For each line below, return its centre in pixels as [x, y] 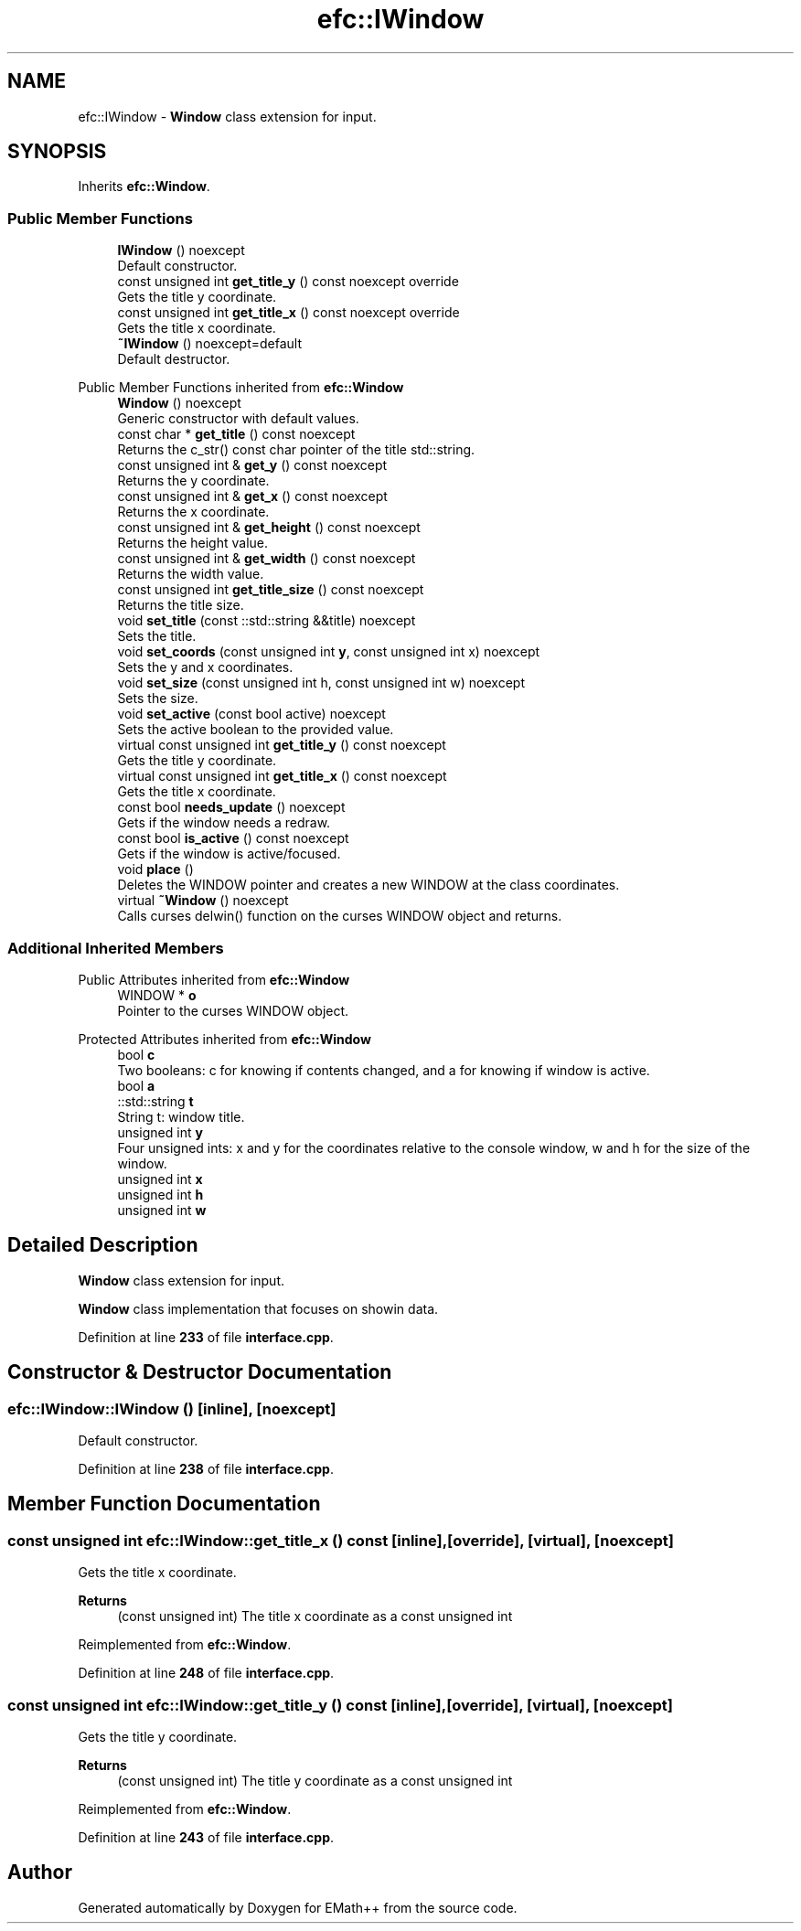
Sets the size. [158, 699]
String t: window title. [181, 1116]
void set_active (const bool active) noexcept [251, 714]
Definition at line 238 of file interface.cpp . [206, 1469]
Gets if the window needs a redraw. [224, 823]
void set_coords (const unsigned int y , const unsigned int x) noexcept [329, 652]
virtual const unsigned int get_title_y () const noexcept [282, 745]
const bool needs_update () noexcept [231, 807]
